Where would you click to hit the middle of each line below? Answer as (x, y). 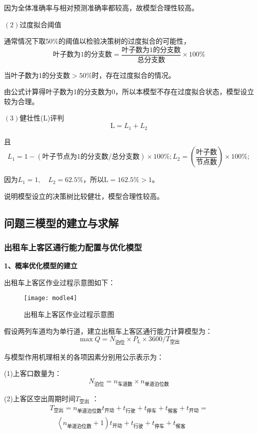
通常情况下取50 (28, 41)
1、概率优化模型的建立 (41, 266)
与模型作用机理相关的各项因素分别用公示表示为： (84, 356)
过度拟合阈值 (40, 24)
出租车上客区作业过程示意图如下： (60, 282)
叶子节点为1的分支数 (75, 157)
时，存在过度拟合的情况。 (134, 75)
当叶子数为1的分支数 (37, 75)
